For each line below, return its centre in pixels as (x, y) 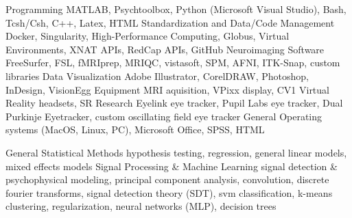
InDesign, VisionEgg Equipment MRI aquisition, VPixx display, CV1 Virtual (167, 89)
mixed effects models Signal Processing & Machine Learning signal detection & (172, 166)
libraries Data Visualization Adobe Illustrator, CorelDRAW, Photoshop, (157, 76)
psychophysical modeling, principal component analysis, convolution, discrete (167, 179)
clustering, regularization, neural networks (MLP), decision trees (141, 206)
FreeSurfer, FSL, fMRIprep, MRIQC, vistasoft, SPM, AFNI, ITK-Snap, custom (173, 63)
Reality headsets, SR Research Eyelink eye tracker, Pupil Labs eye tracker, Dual (174, 103)
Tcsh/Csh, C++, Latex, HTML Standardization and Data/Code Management (170, 22)
